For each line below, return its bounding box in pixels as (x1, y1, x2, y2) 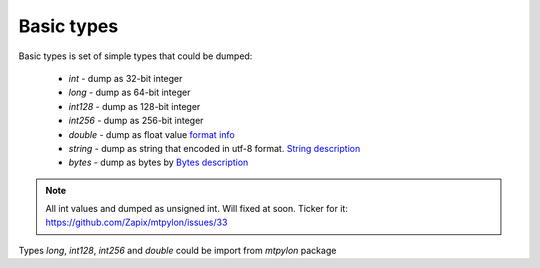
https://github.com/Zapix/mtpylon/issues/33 (45, 216, 228, 229)
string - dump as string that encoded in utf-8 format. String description (68, 142, 361, 154)
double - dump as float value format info (68, 128, 235, 140)
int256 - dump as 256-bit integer (68, 115, 204, 127)
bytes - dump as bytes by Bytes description (68, 156, 249, 169)
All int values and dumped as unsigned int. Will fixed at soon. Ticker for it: (45, 203, 349, 215)
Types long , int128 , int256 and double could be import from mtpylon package (18, 244, 337, 256)
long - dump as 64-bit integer (68, 86, 191, 99)
